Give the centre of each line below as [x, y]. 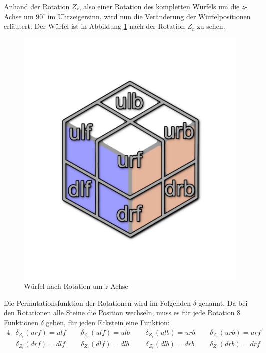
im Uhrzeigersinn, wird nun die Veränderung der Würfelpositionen [149, 16]
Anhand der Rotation [37, 6]
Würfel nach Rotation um [63, 286]
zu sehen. [211, 26]
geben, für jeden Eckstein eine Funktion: [108, 323]
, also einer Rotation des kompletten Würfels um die [159, 6]
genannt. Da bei [223, 303]
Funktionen [21, 323]
